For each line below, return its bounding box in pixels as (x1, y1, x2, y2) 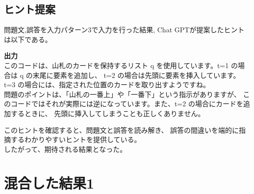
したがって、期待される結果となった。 (4, 144, 127, 154)
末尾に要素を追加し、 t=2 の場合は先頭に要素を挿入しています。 (32, 70, 240, 80)
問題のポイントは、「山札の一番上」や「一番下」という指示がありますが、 (4, 89, 241, 99)
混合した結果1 (4, 172, 95, 193)
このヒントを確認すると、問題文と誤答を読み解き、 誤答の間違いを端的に (4, 124, 239, 135)
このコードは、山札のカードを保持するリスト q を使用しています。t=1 (4, 60, 229, 70)
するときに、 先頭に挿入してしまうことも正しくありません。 (10, 108, 205, 118)
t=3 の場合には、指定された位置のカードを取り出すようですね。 (4, 79, 210, 90)
